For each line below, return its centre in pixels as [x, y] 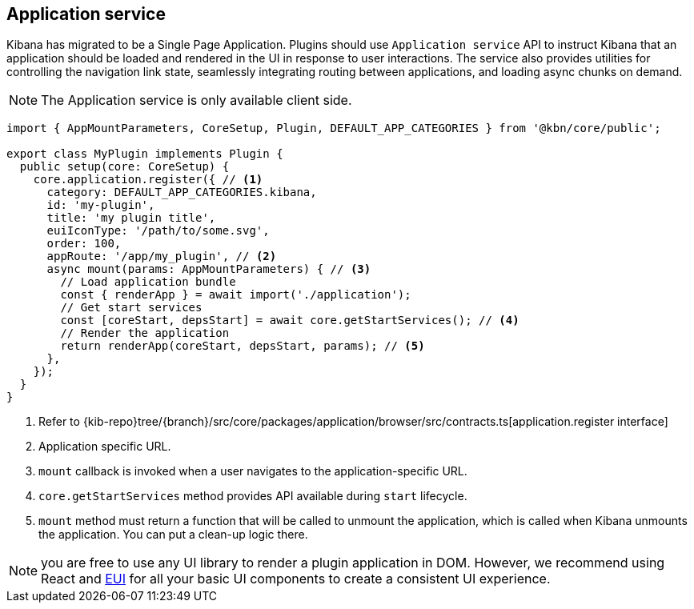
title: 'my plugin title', [131, 218]
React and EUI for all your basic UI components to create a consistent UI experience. [296, 579]
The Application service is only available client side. [197, 100]
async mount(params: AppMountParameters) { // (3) [209, 269]
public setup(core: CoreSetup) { [124, 167]
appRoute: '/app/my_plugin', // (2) [162, 256]
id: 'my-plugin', [101, 205]
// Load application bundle [148, 282]
